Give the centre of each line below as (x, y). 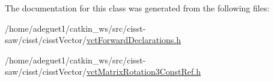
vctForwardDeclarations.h (134, 40)
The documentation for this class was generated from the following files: (137, 8)
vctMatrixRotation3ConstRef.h (144, 72)
